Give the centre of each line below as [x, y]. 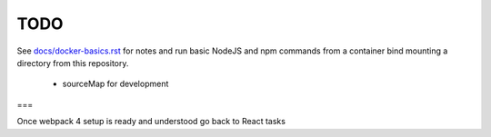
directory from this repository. [73, 63]
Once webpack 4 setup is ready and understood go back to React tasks [151, 122]
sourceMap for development [115, 84]
